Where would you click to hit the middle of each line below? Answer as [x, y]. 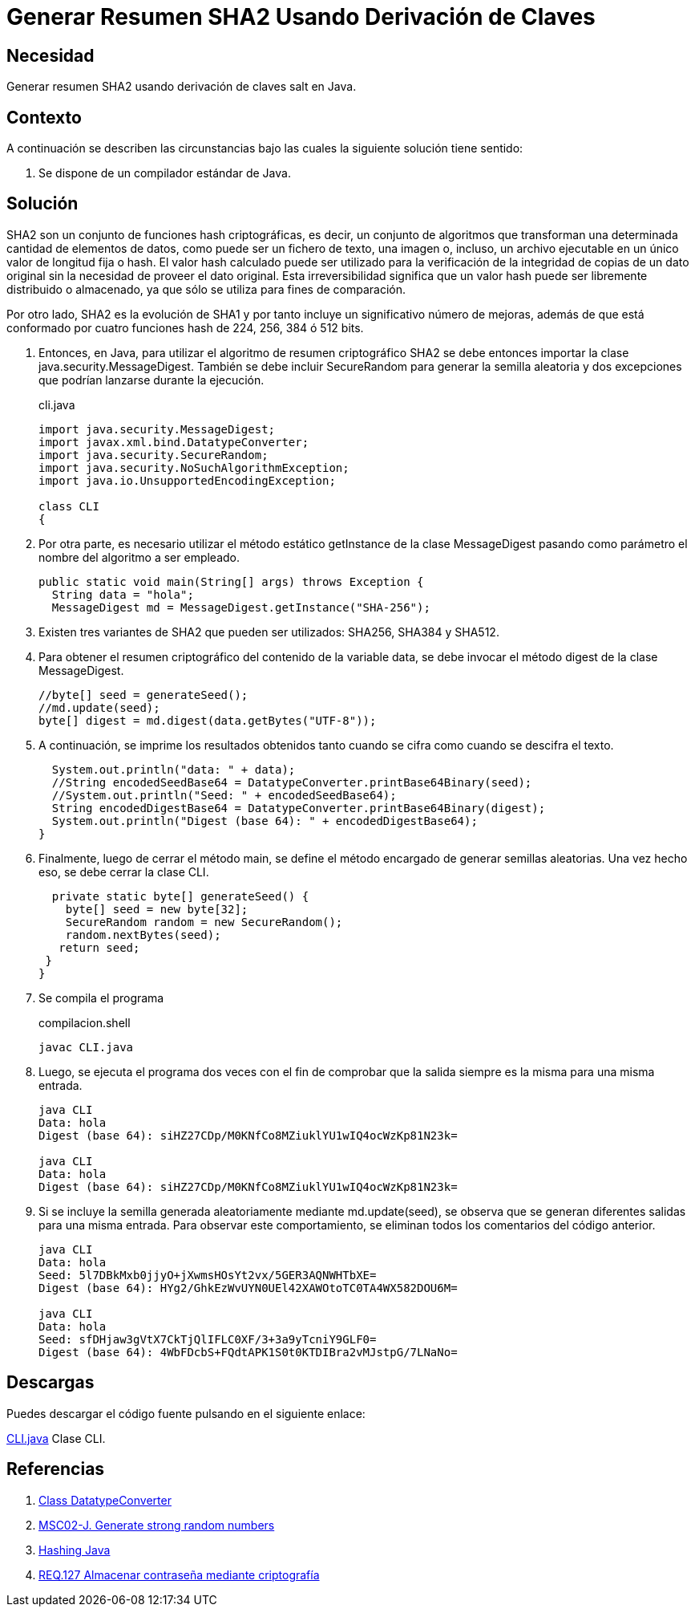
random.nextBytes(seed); [143, 934]
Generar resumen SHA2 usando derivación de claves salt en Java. [182, 87]
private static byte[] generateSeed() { [180, 896]
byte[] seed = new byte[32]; [157, 909]
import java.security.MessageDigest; [157, 429]
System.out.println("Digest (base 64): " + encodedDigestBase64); [265, 821]
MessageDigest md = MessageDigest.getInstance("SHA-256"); [241, 607]
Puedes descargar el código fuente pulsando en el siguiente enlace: [186, 1413]
